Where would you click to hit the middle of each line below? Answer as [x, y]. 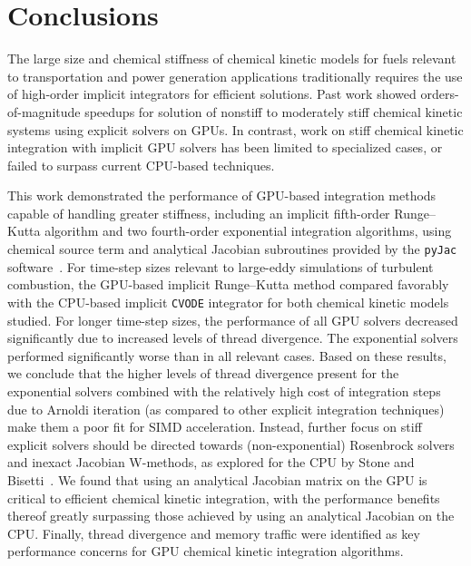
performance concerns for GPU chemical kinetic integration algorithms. [206, 551]
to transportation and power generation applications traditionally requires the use [235, 76]
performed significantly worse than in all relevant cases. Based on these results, [227, 355]
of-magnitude [44, 111]
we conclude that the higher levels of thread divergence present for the [203, 373]
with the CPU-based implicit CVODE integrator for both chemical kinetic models [228, 302]
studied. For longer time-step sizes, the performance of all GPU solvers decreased [233, 320]
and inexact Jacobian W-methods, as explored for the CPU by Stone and [211, 462]
